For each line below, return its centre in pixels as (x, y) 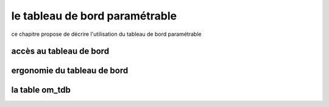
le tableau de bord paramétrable (94, 16)
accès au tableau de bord (60, 51)
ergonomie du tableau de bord (70, 71)
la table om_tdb (41, 90)
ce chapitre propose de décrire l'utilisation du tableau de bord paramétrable (106, 34)
